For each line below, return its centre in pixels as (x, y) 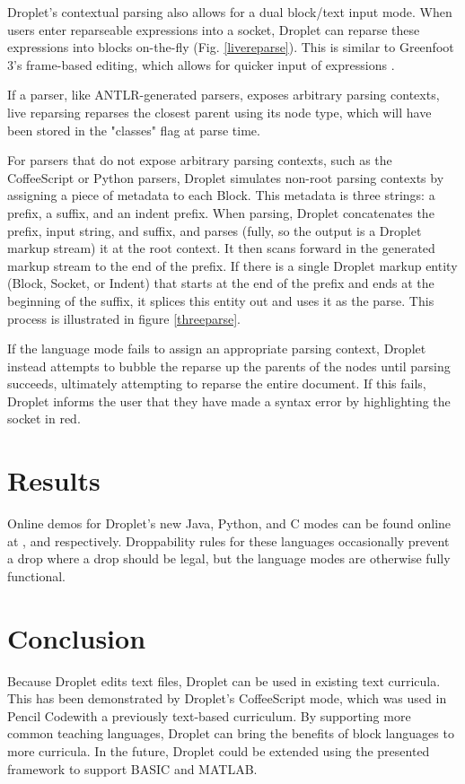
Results (54, 480)
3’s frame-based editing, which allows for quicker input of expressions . (201, 64)
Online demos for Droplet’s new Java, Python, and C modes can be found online (229, 523)
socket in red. (44, 418)
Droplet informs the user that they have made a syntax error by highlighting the (229, 401)
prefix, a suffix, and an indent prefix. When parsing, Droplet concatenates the (221, 212)
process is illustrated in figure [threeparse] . (124, 318)
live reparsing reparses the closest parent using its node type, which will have (219, 112)
